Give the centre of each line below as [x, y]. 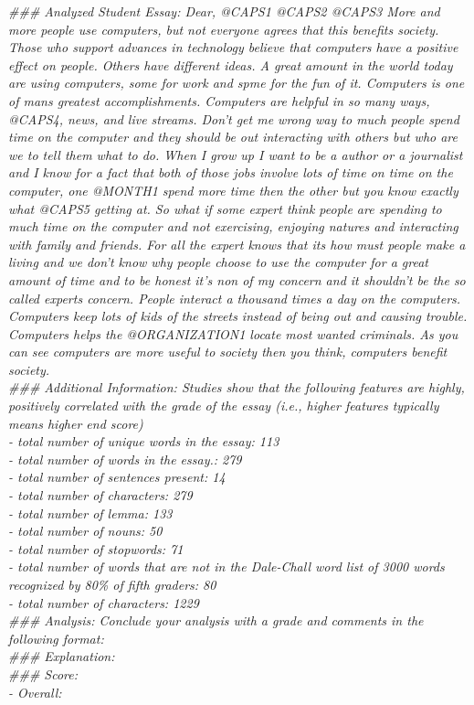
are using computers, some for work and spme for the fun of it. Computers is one [237, 83]
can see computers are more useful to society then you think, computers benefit [228, 352]
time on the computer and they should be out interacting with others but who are [233, 137]
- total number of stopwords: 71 [96, 548]
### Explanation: [62, 656]
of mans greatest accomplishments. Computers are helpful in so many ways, [219, 100]
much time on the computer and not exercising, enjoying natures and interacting [233, 226]
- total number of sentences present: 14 [117, 477]
